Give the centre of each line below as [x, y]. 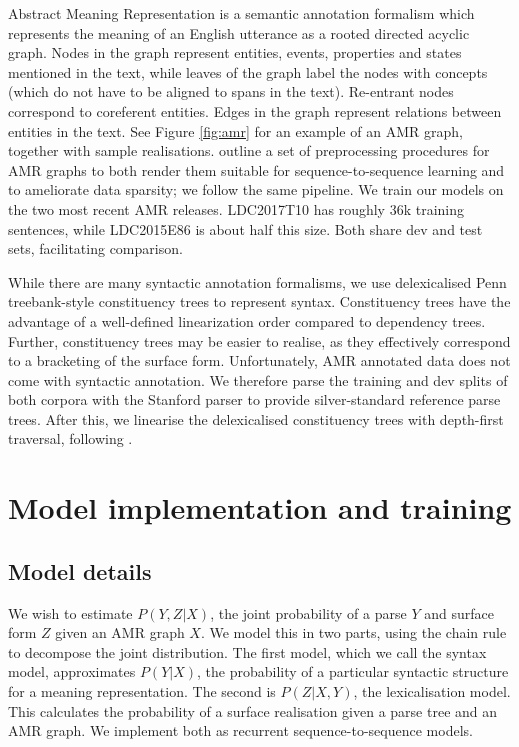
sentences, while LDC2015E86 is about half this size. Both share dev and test [245, 228]
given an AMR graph [120, 632]
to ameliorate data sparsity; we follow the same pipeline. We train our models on [256, 189]
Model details [80, 570]
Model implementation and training [260, 507]
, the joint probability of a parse [308, 612]
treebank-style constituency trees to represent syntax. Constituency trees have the [259, 301]
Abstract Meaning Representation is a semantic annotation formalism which [241, 13]
